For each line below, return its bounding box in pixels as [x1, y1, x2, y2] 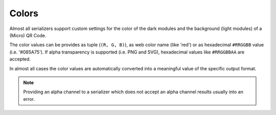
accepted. [9, 56, 31, 62]
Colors [9, 8, 38, 19]
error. [23, 96, 35, 102]
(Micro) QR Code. [9, 32, 47, 38]
